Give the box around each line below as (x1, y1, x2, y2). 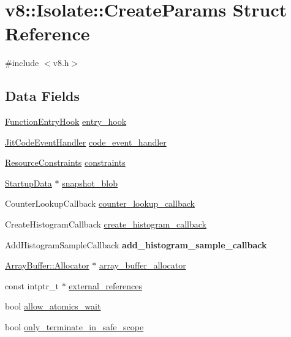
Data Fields (5, 86, 80, 105)
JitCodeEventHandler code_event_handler (5, 135, 167, 148)
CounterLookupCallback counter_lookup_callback (5, 197, 195, 210)
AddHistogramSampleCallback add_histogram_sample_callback (5, 238, 267, 251)
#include (5, 56, 39, 69)
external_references (69, 279, 142, 292)
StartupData (5, 176, 52, 189)
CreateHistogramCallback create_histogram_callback (5, 218, 206, 231)
